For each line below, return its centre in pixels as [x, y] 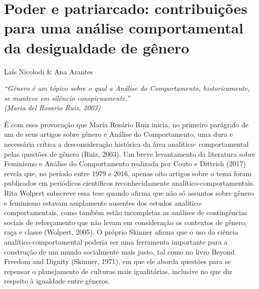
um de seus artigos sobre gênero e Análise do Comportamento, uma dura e [118, 134]
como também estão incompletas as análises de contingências [154, 212]
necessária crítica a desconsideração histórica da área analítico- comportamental [126, 144]
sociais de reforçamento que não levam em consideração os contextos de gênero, [125, 222]
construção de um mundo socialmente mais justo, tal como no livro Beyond [119, 251]
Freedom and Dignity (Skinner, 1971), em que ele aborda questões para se [117, 261]
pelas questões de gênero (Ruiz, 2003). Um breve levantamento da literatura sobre [130, 153]
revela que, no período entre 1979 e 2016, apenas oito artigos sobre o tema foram [128, 173]
